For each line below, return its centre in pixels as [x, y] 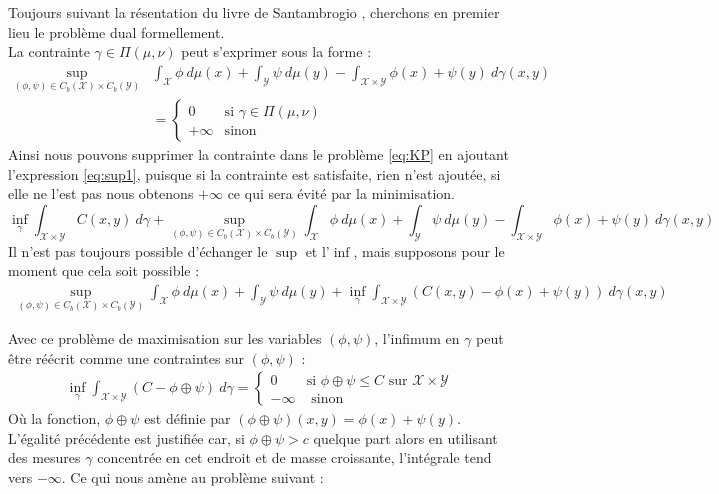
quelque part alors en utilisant [405, 437]
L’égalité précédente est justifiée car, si [126, 437]
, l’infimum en [417, 338]
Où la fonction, [54, 418]
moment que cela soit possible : [104, 270]
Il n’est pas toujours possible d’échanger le [138, 250]
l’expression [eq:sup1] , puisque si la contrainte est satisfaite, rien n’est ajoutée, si [254, 173]
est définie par [187, 418]
